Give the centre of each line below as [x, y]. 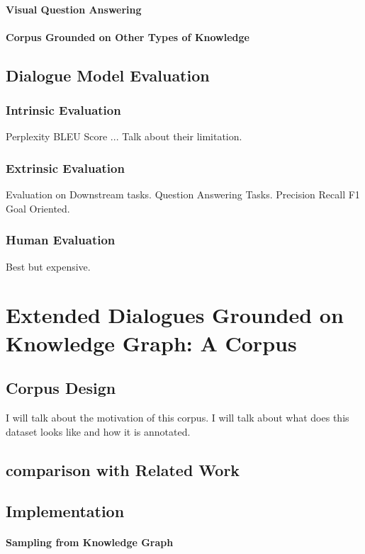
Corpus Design [61, 388]
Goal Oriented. [38, 208]
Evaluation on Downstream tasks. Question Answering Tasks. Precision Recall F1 [183, 194]
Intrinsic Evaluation [63, 110]
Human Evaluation [61, 240]
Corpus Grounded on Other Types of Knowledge [128, 36]
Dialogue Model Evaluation [108, 75]
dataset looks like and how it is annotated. [98, 431]
